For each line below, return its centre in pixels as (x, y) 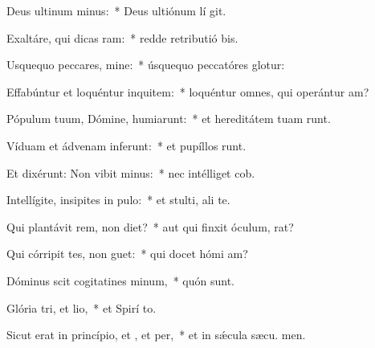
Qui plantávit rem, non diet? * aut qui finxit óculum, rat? (150, 226)
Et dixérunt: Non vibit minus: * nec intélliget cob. (131, 172)
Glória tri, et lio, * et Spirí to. (82, 307)
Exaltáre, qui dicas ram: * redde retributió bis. (122, 37)
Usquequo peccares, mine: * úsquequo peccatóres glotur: (146, 65)
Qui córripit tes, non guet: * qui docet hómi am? (127, 254)
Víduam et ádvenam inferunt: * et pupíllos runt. (126, 145)
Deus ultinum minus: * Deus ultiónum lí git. (116, 10)
